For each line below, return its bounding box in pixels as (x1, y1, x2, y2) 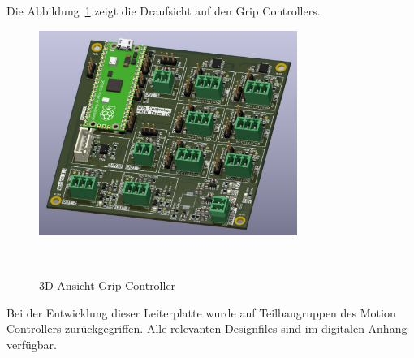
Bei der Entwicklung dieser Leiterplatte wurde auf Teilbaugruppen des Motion (6, 304, 396, 321)
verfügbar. (6, 336, 57, 353)
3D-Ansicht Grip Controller (39, 277, 176, 294)
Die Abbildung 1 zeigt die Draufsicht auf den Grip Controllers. (6, 2, 321, 19)
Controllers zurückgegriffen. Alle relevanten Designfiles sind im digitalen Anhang (6, 320, 408, 337)
